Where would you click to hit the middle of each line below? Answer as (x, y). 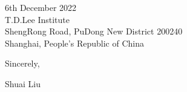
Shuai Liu (23, 83)
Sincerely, (22, 63)
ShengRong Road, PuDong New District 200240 (94, 31)
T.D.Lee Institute (38, 19)
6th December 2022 (41, 7)
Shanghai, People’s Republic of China (74, 43)
